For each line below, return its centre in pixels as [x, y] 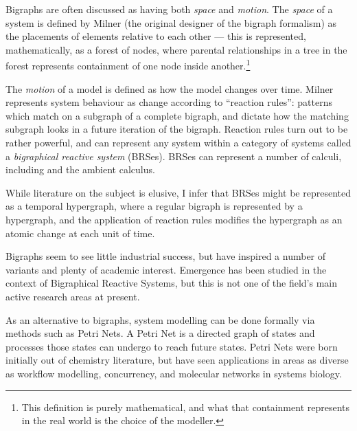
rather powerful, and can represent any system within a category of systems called [178, 142]
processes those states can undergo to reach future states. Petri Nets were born [172, 346]
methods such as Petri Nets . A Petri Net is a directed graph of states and [160, 333]
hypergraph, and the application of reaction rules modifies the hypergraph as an [174, 219]
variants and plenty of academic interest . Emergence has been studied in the [166, 269]
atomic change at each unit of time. [80, 233]
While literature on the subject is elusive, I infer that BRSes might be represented [178, 192]
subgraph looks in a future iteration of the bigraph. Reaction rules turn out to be [177, 129]
